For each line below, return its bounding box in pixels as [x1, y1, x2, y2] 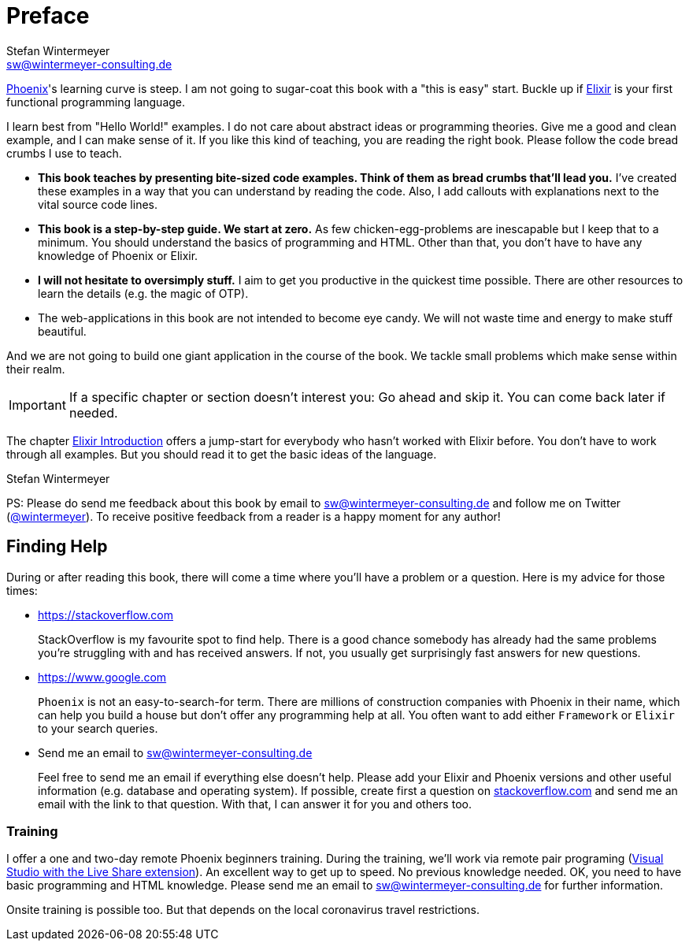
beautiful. [38, 324, 87, 338]
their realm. [6, 362, 65, 376]
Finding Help [6, 537, 108, 557]
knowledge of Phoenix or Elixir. [38, 248, 198, 262]
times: [6, 583, 38, 597]
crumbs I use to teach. [6, 146, 122, 160]
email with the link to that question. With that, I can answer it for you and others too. [38, 797, 472, 811]
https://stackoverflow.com [38, 607, 173, 622]
